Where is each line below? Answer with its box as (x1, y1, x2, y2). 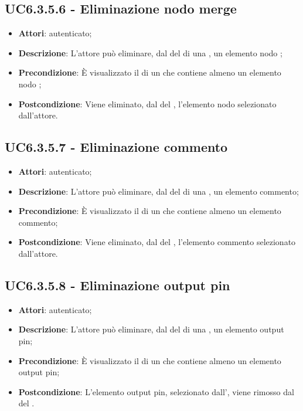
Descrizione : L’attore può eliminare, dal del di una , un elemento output (18, 323, 284, 335)
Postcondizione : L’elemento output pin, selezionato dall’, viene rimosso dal (18, 385, 294, 398)
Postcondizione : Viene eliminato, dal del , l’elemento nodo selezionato (18, 97, 277, 110)
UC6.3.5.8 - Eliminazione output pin (5, 276, 230, 294)
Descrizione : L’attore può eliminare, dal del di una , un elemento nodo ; (18, 46, 282, 59)
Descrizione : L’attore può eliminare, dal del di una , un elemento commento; (18, 185, 299, 197)
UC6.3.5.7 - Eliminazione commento (5, 138, 228, 156)
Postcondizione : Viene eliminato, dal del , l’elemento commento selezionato (18, 236, 296, 248)
